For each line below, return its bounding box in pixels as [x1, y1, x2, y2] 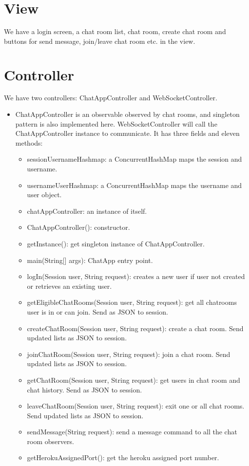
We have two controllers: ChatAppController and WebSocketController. [4, 93, 217, 103]
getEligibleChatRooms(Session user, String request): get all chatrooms [27, 297, 237, 307]
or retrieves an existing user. [27, 280, 112, 291]
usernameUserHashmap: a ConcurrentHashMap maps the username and [27, 180, 242, 190]
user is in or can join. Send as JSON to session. [27, 306, 168, 317]
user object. [27, 189, 62, 200]
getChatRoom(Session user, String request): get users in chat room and [27, 374, 240, 385]
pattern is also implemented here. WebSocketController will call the [15, 118, 217, 129]
